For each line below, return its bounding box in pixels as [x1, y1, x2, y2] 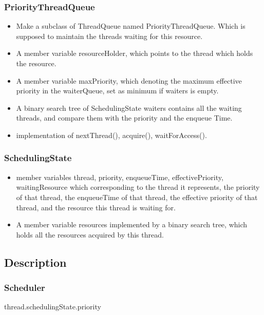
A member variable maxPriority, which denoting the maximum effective [16, 75, 242, 86]
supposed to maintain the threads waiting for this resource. [16, 30, 203, 41]
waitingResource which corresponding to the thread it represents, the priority [16, 182, 260, 192]
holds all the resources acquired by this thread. [16, 229, 164, 240]
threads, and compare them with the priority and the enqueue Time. [16, 112, 233, 123]
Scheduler [4, 281, 45, 294]
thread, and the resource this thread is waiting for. [16, 202, 176, 212]
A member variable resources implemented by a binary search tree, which [16, 219, 248, 230]
